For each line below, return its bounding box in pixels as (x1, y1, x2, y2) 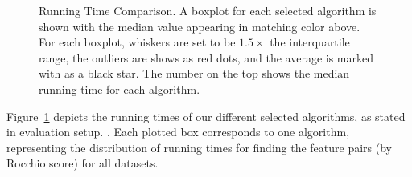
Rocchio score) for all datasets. (6, 155, 159, 171)
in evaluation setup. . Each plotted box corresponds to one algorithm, (6, 123, 350, 140)
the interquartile (270, 34, 350, 50)
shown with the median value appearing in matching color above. (39, 18, 360, 34)
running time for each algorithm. (39, 80, 200, 97)
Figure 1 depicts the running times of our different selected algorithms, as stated (6, 107, 406, 124)
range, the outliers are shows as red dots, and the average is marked (39, 49, 373, 66)
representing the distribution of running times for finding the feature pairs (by (6, 139, 392, 155)
